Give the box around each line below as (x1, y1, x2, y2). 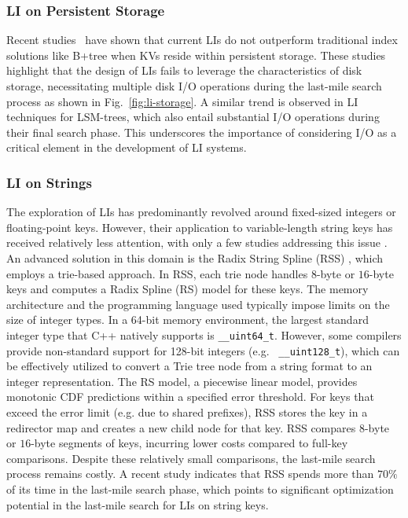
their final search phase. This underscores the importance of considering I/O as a (6, 123, 397, 140)
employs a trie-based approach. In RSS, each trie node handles (6, 265, 308, 281)
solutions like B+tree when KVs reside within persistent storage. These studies (6, 46, 386, 63)
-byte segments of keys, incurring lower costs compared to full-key (31, 435, 348, 451)
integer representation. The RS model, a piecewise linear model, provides (6, 373, 358, 389)
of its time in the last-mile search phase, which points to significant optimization (6, 481, 394, 497)
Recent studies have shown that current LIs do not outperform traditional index (6, 31, 398, 48)
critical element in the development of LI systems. (6, 139, 247, 156)
